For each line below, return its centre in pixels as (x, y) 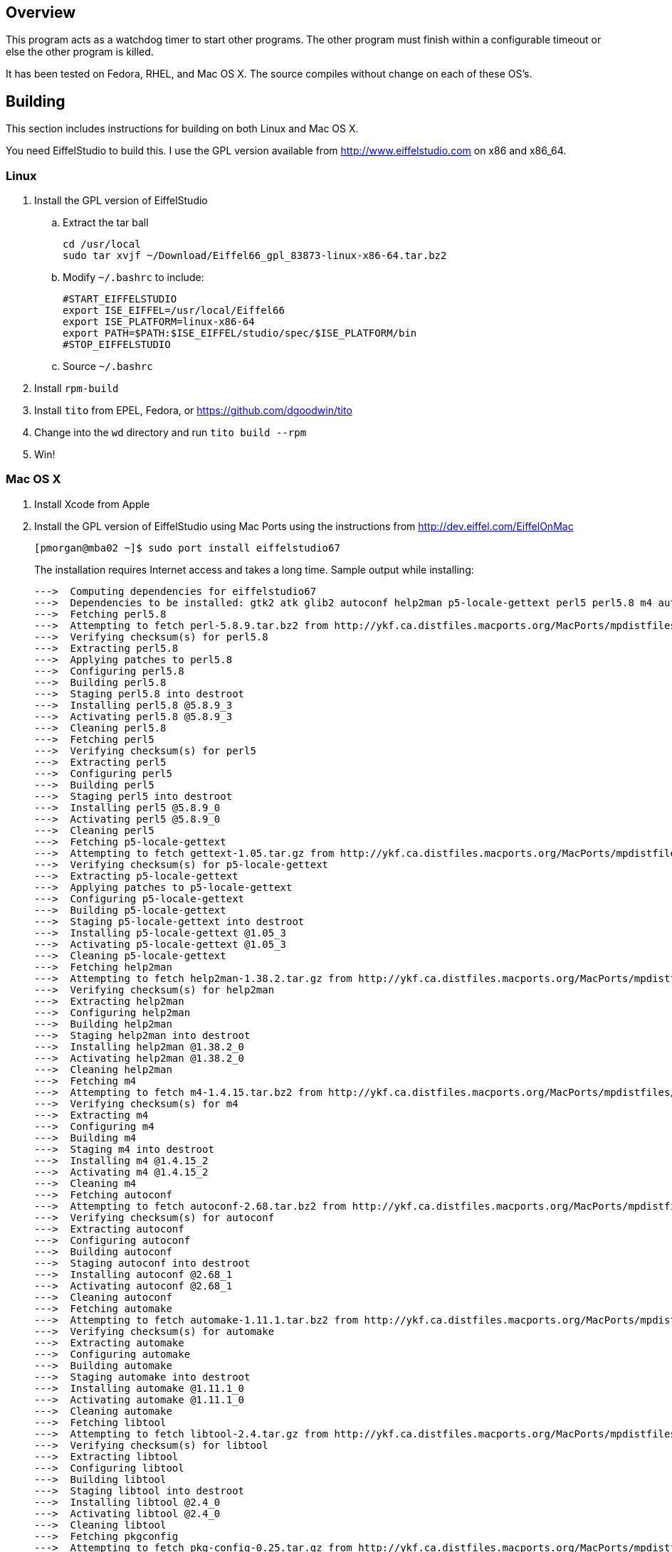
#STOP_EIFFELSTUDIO (117, 345)
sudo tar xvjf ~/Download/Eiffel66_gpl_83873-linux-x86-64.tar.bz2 (255, 256)
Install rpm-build (77, 389)
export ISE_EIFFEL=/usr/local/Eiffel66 (174, 311)
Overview (41, 12)
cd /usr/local (102, 244)
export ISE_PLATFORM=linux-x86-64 (159, 322)
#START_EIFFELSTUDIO (120, 299)
